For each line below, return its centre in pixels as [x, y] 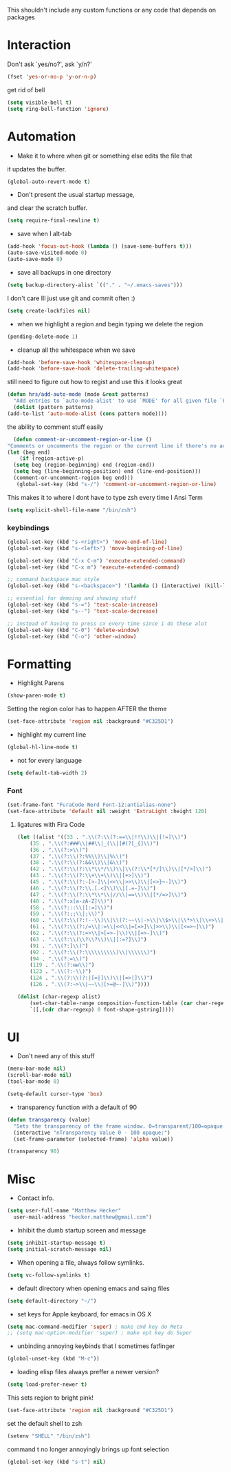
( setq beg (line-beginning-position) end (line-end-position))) [107, 472]
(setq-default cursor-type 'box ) [55, 1094]
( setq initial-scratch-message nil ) [59, 1249]
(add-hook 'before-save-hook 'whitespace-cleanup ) [81, 362]
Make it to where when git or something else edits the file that [104, 156]
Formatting [40, 664]
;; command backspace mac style [53, 580]
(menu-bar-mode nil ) [37, 1069]
